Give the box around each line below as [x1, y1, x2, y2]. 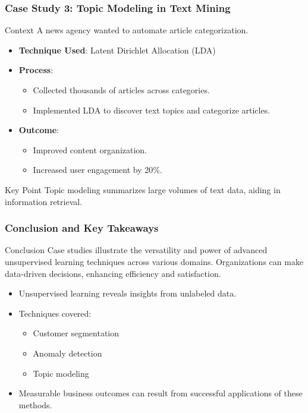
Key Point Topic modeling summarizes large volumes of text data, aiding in [5, 183, 281, 196]
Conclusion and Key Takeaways [5, 220, 159, 235]
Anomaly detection [33, 346, 102, 359]
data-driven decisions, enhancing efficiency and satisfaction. [5, 267, 221, 279]
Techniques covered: [18, 307, 92, 319]
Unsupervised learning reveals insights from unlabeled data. [18, 287, 237, 299]
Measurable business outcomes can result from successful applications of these [18, 387, 303, 399]
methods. [18, 398, 52, 411]
